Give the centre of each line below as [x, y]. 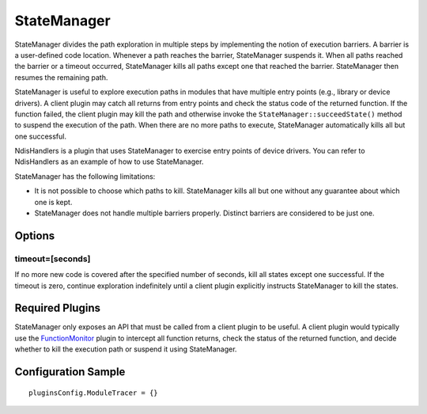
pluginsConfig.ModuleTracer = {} [93, 393]
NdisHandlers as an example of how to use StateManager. [109, 161]
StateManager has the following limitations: [85, 176]
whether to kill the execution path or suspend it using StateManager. [126, 349]
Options [35, 235]
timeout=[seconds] [53, 259]
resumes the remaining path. [61, 77]
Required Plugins [57, 308]
